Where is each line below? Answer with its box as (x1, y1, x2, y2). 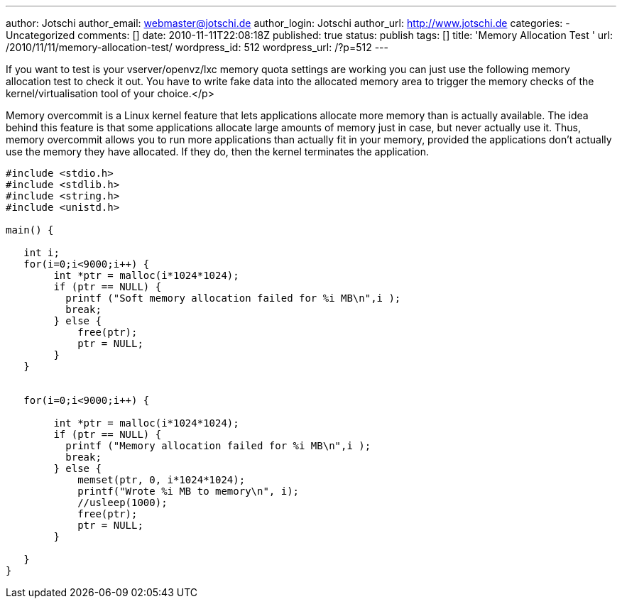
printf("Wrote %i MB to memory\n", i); (77, 485, 300, 497)
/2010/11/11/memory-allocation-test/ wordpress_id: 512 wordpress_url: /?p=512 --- (6, 41, 388, 53)
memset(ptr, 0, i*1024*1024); (77, 474, 246, 485)
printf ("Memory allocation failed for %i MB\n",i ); (65, 440, 371, 451)
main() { (6, 224, 54, 236)
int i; (23, 247, 60, 258)
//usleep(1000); (77, 497, 168, 508)
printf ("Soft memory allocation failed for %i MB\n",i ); (65, 292, 401, 304)
